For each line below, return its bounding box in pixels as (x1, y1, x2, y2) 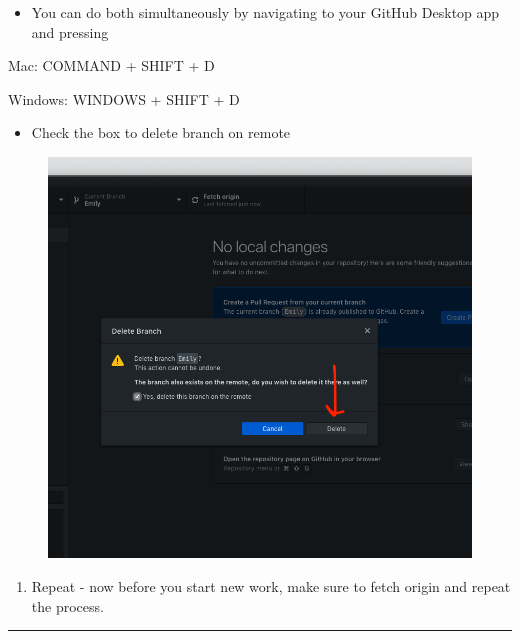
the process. (31, 595, 104, 616)
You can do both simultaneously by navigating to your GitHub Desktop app (31, 2, 500, 22)
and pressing (31, 21, 109, 42)
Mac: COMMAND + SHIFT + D (8, 55, 215, 76)
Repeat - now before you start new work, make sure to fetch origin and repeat (31, 576, 511, 596)
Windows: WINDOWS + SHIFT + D (8, 88, 240, 109)
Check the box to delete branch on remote (31, 122, 291, 143)
